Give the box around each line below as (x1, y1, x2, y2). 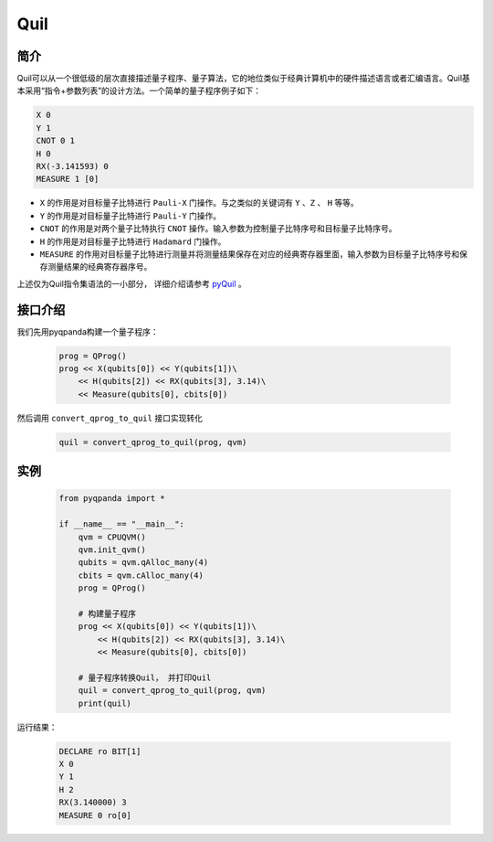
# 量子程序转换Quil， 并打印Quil (78, 672, 212, 683)
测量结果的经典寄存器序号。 (47, 261, 152, 272)
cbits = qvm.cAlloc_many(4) (78, 570, 205, 581)
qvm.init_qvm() (78, 544, 146, 555)
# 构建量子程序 (78, 608, 137, 619)
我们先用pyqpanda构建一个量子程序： (16, 325, 159, 337)
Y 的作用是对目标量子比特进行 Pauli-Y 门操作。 (39, 210, 222, 221)
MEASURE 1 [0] (36, 174, 100, 185)
